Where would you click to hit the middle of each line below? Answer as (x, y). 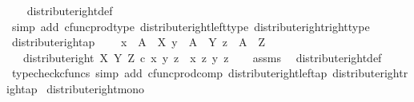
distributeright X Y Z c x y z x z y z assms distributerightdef (202, 57)
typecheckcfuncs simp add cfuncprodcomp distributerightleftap (169, 73)
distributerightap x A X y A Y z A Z (138, 42)
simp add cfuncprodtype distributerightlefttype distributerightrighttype (191, 26)
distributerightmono (96, 88)
